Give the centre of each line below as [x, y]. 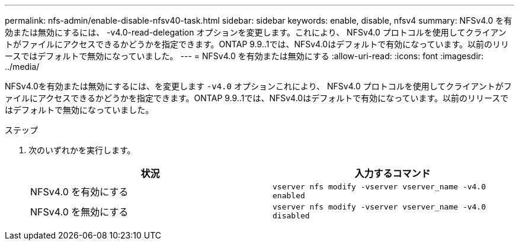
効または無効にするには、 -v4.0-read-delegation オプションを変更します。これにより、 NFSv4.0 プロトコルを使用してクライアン [256, 32]
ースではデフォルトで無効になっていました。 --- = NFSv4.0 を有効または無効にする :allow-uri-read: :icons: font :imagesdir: [244, 56]
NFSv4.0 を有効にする [79, 192]
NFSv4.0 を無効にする [79, 212]
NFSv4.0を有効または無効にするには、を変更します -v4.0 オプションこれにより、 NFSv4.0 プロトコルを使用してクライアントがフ [258, 86]
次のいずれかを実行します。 [82, 150]
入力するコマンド [393, 173]
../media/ [22, 67]
